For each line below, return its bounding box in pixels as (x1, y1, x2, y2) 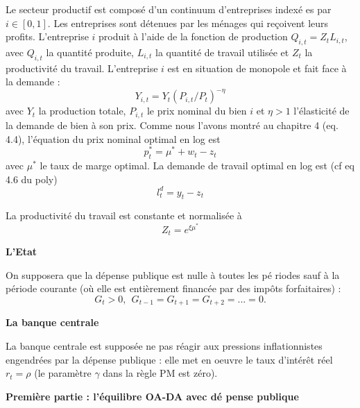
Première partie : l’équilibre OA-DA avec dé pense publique (6, 389, 299, 403)
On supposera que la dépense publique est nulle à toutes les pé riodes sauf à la (6, 267, 340, 282)
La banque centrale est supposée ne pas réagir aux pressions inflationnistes (6, 338, 323, 352)
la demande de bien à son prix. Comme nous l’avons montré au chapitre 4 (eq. (6, 117, 338, 132)
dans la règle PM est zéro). (103, 366, 218, 380)
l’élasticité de (293, 103, 350, 118)
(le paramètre (34, 366, 92, 380)
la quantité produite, (46, 44, 135, 59)
